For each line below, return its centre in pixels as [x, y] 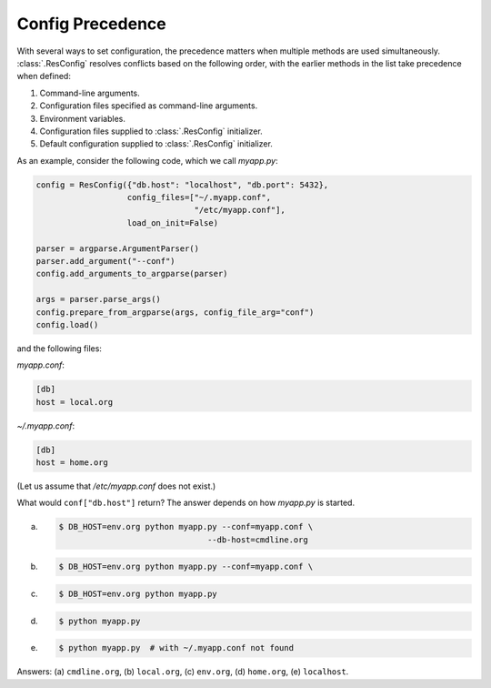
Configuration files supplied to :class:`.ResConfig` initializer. [151, 131]
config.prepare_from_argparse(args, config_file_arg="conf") [175, 312]
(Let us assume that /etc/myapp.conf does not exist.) [116, 486]
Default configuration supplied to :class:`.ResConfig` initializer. [156, 144]
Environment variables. [83, 118]
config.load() [67, 324]
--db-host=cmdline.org [257, 540]
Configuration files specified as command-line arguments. [149, 106]
